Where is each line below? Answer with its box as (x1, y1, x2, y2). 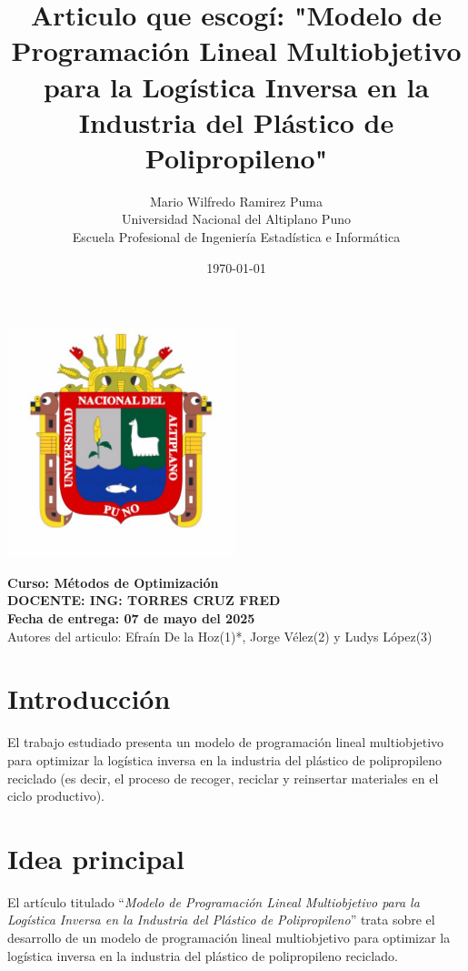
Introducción (7, 680, 171, 717)
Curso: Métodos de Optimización (7, 572, 219, 592)
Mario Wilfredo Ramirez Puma (150, 191, 323, 210)
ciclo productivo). (7, 786, 105, 805)
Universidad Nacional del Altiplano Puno (122, 209, 351, 228)
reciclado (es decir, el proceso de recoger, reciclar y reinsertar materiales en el (7, 768, 439, 787)
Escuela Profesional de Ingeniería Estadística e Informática (72, 228, 401, 247)
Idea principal (7, 839, 184, 876)
